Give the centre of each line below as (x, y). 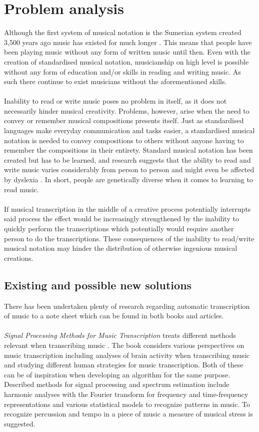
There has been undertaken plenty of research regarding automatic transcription (127, 306)
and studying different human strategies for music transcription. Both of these (124, 365)
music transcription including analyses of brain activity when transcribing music (127, 355)
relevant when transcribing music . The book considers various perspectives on (124, 345)
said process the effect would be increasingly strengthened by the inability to (121, 219)
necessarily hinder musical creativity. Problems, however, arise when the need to (127, 110)
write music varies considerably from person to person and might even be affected (129, 169)
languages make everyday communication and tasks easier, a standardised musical (129, 130)
